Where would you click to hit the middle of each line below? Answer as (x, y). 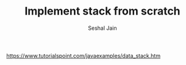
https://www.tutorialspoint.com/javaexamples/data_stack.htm (83, 55)
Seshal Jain (102, 28)
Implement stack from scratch (102, 11)
